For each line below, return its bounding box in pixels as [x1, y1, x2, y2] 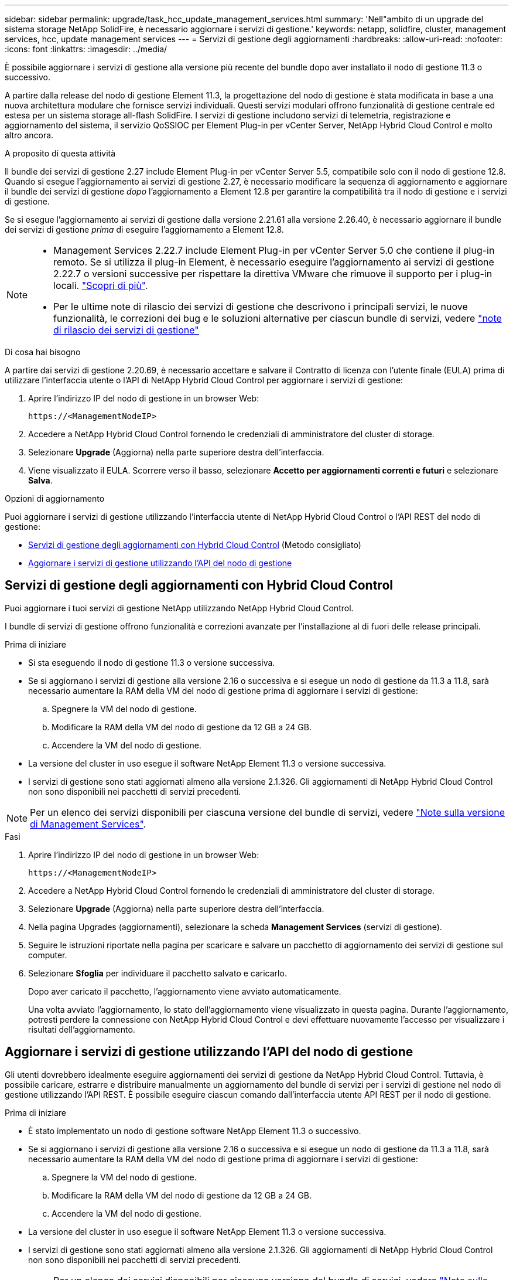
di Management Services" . [30, 818, 146, 830]
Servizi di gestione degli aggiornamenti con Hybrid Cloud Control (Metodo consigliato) [28, 540, 361, 550]
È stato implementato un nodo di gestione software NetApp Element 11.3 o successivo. [28, 1125, 361, 1136]
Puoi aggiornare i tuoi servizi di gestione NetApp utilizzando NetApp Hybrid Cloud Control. [5, 602, 354, 613]
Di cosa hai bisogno [5, 347, 81, 357]
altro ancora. [5, 130, 54, 140]
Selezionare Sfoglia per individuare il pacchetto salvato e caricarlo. [28, 968, 287, 978]
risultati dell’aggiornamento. [28, 1024, 135, 1034]
